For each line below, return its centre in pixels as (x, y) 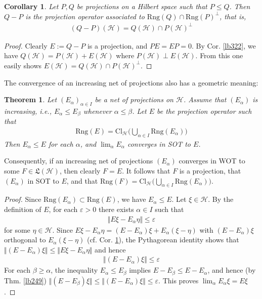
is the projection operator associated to (85, 16)
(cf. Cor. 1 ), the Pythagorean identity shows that (163, 240)
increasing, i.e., (28, 111)
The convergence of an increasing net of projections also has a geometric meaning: (131, 82)
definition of (23, 209)
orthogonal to (25, 240)
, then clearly (80, 170)
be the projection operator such (204, 111)
